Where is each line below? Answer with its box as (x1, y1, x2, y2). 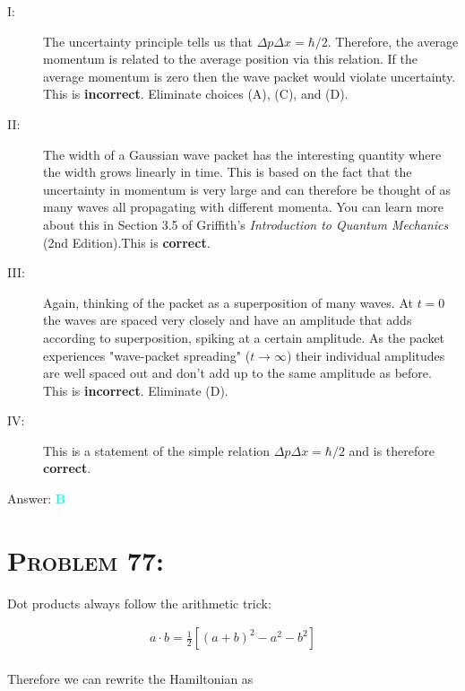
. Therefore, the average (327, 31, 459, 50)
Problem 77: (7, 541, 164, 578)
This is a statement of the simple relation (43, 441, 271, 459)
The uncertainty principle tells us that (43, 31, 253, 50)
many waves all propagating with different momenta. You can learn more (43, 197, 444, 216)
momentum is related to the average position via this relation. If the (43, 49, 418, 68)
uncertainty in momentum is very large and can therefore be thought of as (43, 179, 451, 198)
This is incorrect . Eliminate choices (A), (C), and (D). (43, 84, 349, 103)
